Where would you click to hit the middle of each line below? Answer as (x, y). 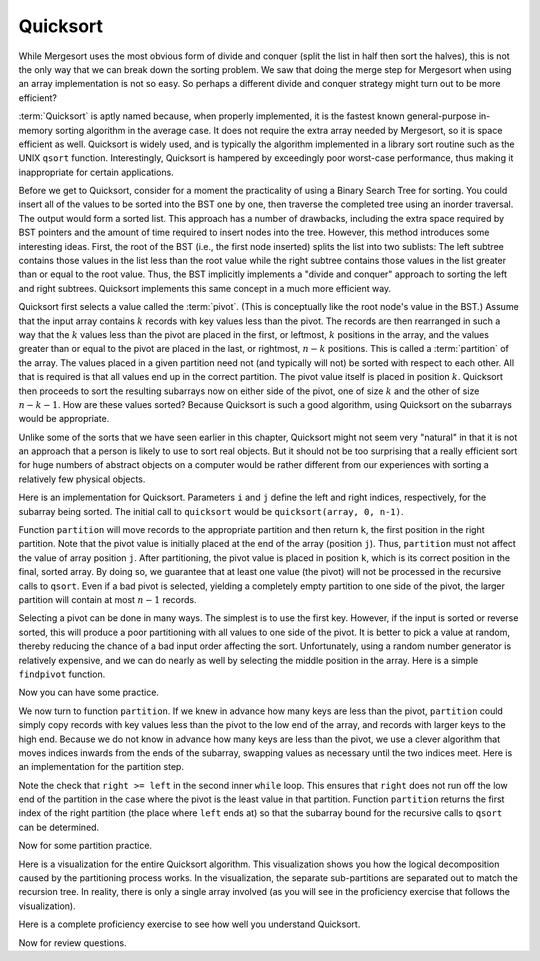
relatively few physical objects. (82, 479)
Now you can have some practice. (89, 692)
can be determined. (59, 827)
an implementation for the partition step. (101, 767)
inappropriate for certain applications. (96, 172)
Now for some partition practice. (85, 846)
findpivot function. (62, 674)
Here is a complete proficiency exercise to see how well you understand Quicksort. (189, 924)
